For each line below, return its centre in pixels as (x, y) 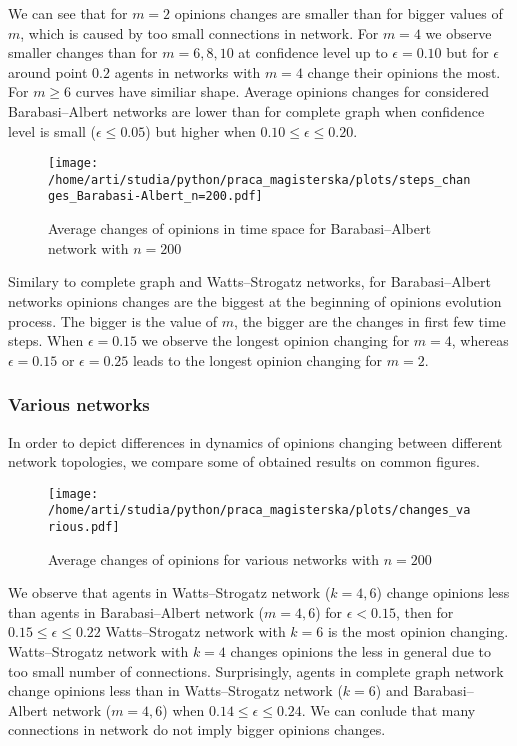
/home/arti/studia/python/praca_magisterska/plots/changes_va (259, 510)
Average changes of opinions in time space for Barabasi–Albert (239, 228)
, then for (424, 611)
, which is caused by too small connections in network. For (199, 32)
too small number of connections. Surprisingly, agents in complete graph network (256, 670)
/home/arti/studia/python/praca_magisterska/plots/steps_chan (259, 179)
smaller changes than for (83, 52)
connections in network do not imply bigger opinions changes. (197, 729)
